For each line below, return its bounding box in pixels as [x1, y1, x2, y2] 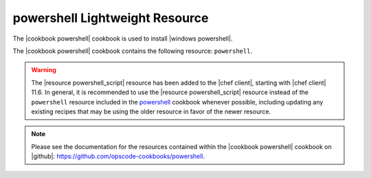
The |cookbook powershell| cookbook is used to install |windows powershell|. [12, 34, 233, 43]
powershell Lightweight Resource [12, 10, 209, 25]
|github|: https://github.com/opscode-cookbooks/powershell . [31, 152, 205, 161]
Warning [31, 66, 56, 74]
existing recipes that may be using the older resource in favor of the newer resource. [31, 107, 271, 115]
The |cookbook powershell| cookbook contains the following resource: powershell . [12, 47, 253, 55]
